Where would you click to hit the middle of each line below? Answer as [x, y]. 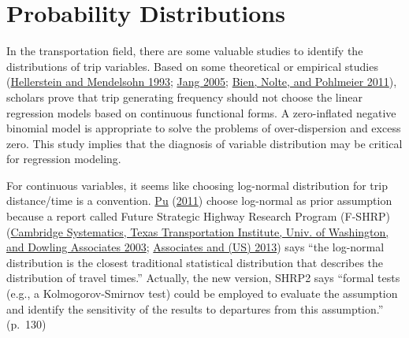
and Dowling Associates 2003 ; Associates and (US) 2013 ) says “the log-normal [195, 247]
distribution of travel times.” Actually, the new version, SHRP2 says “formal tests [203, 278]
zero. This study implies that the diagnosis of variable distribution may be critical [204, 143]
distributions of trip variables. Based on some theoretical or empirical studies [192, 66]
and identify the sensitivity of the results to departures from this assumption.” [195, 308]
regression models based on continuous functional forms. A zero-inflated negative [201, 112]
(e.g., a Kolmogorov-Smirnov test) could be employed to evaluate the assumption [202, 293]
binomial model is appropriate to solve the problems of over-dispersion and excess [204, 128]
